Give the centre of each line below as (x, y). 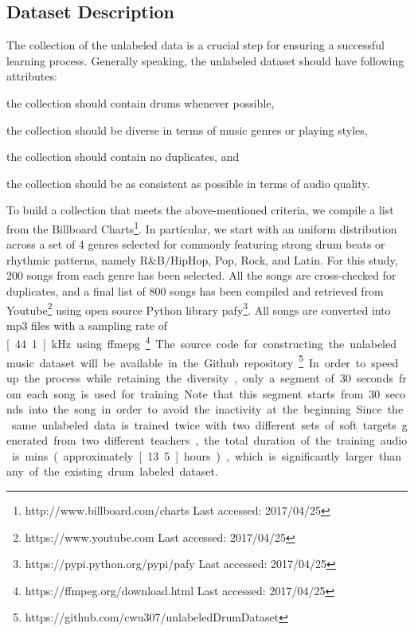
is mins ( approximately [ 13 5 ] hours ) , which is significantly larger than (207, 455)
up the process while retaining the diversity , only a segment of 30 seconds (200, 377)
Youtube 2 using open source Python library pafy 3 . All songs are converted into (199, 308)
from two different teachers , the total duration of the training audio (230, 440)
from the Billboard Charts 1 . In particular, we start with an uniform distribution (202, 227)
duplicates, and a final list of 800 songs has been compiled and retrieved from (195, 290)
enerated (27, 440)
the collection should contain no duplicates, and (123, 157)
